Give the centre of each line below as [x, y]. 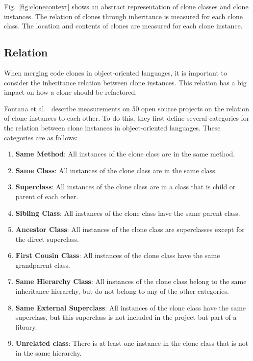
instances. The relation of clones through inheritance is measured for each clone [124, 16]
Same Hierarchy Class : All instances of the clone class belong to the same [131, 281]
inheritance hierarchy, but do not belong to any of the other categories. [122, 291]
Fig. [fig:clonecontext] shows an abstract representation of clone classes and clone [126, 6]
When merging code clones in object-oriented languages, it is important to [115, 72]
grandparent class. [43, 265]
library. [26, 326]
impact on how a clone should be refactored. [71, 92]
